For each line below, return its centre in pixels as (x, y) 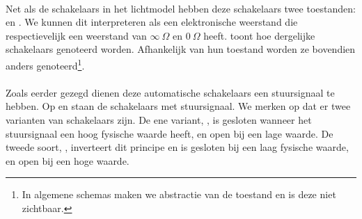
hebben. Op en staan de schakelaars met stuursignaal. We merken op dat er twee (178, 106)
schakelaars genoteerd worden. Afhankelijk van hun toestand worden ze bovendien (181, 49)
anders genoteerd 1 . (45, 64)
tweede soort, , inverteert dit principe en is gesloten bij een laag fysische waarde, (177, 147)
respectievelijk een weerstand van (76, 35)
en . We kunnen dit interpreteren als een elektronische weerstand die (152, 22)
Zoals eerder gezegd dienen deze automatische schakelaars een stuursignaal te (170, 92)
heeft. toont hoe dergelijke (259, 35)
